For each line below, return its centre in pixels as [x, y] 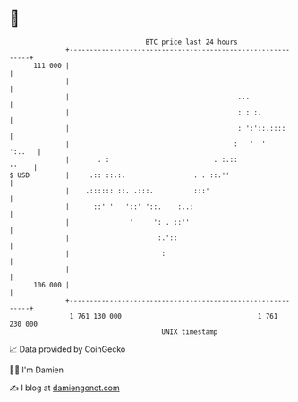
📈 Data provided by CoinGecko [68, 349]
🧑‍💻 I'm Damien [37, 370]
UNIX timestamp [190, 332]
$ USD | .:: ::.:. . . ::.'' [119, 175]
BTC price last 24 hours [192, 42]
